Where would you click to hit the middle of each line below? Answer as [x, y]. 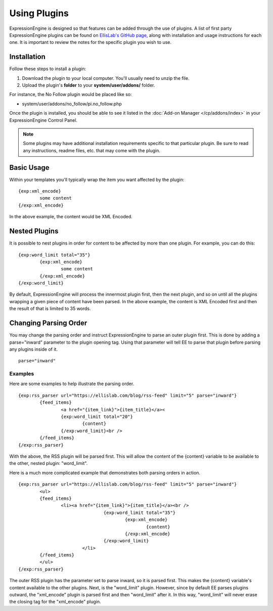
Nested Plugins [34, 231]
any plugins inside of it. [34, 349]
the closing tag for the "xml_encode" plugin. [55, 602]
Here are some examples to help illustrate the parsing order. [72, 384]
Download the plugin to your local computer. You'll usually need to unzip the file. [106, 78]
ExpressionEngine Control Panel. [43, 120]
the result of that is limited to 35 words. [50, 309]
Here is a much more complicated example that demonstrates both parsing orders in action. [105, 473]
